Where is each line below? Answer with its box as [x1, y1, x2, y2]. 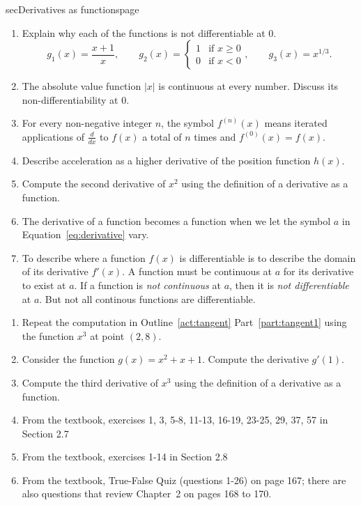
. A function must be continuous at [122, 264, 272, 279]
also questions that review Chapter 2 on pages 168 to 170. [22, 486, 272, 501]
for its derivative [283, 264, 354, 279]
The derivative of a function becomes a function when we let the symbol [22, 213, 331, 228]
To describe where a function [22, 250, 146, 265]
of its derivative [22, 264, 89, 279]
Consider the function [22, 352, 115, 366]
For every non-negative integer [22, 116, 152, 130]
